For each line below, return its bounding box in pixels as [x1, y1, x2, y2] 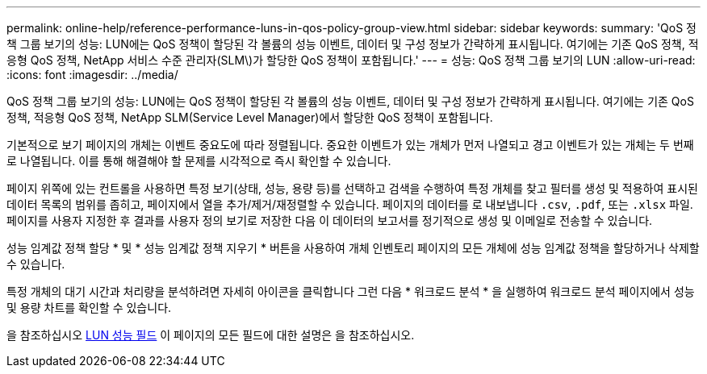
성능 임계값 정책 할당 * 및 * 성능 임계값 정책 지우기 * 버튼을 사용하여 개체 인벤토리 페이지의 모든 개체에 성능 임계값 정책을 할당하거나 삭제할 [6, 241, 700, 255]
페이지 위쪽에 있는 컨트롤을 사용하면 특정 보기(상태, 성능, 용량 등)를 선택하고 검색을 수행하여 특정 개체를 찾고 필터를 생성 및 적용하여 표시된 [6, 181, 698, 195]
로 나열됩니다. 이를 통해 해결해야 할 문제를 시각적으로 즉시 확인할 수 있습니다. [6, 154, 391, 168]
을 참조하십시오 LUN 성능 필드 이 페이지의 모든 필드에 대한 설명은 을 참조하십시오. [6, 328, 415, 342]
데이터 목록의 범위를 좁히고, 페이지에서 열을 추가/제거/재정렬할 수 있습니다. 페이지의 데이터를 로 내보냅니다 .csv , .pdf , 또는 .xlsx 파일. [6, 197, 693, 211]
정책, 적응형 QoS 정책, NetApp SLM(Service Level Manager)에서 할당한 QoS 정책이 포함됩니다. [6, 110, 493, 124]
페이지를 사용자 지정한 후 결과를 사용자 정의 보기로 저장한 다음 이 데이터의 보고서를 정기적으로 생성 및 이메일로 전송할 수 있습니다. [6, 214, 653, 227]
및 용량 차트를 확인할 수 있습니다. [6, 301, 172, 314]
